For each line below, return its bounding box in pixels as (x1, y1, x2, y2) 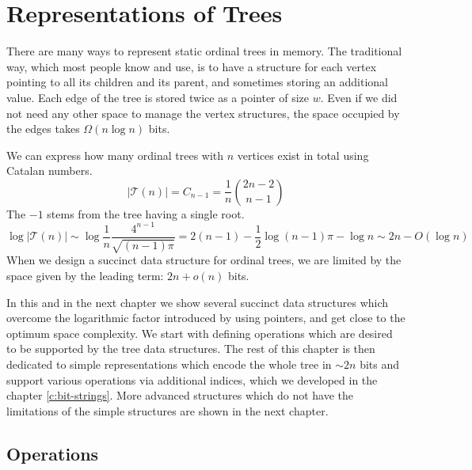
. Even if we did (320, 89, 398, 105)
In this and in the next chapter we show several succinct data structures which (6, 294, 389, 310)
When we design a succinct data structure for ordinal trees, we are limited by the (6, 252, 402, 268)
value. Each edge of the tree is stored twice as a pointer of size (6, 89, 310, 105)
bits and (360, 355, 400, 372)
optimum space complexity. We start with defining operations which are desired (6, 324, 393, 341)
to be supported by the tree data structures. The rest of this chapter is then (6, 340, 375, 357)
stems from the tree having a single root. (47, 205, 245, 222)
